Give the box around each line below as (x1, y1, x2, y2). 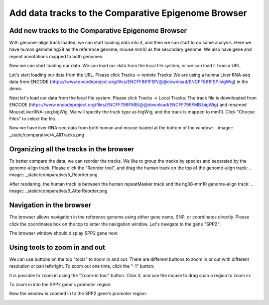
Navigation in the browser (9, 201, 92, 209)
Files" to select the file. (9, 115, 57, 121)
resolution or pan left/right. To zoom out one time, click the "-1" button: (9, 263, 154, 269)
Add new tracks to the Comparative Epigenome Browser (9, 26, 187, 35)
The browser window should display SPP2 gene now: (9, 230, 119, 236)
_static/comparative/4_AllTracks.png (9, 132, 85, 138)
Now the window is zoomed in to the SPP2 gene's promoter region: (9, 291, 147, 297)
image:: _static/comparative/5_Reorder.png (9, 172, 98, 178)
